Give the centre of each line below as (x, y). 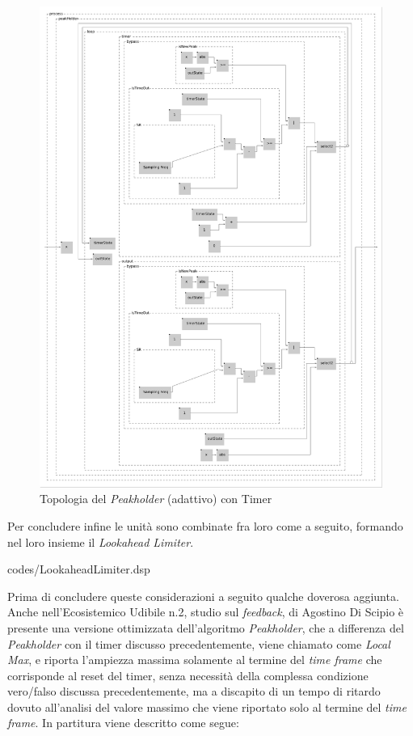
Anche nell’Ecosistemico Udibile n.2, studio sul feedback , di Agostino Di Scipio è (206, 612)
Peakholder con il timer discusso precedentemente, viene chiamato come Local (199, 643)
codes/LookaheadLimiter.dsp (79, 569)
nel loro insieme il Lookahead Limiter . (101, 541)
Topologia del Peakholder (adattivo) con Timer (156, 499)
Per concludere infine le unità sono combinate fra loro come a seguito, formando (205, 525)
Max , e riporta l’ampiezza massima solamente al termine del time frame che (195, 660)
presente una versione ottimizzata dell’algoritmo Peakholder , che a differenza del (206, 627)
